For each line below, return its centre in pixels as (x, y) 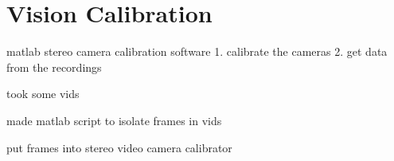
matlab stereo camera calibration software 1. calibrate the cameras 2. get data (197, 51)
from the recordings (54, 67)
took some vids (43, 94)
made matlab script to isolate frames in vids (114, 120)
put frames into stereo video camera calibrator (119, 147)
